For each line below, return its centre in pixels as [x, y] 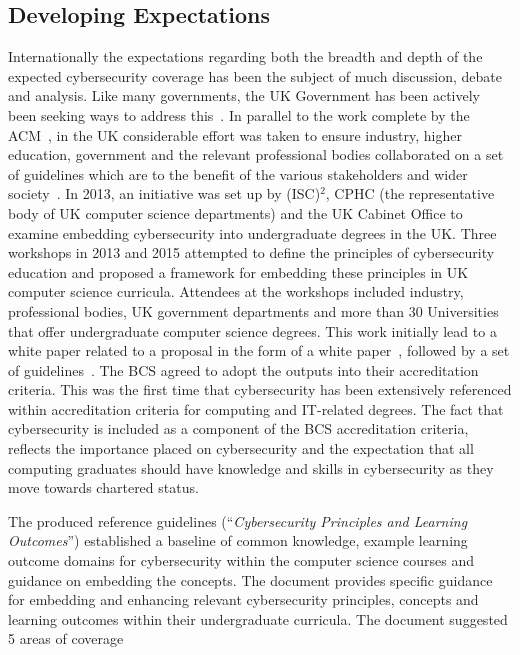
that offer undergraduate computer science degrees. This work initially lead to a [252, 330]
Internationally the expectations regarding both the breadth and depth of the [245, 56]
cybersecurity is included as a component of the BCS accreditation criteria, [238, 428]
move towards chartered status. [103, 487]
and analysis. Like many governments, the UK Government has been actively [244, 95]
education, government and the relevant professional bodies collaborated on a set [256, 154]
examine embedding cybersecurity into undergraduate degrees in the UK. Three [252, 232]
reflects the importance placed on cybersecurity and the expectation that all [241, 448]
